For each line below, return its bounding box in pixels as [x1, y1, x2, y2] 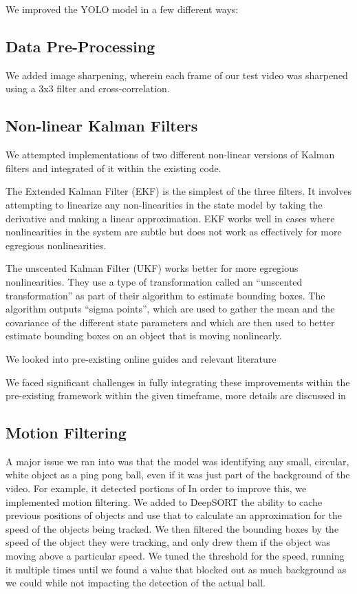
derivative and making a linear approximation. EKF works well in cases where [6, 211, 335, 225]
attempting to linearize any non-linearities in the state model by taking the [6, 197, 323, 211]
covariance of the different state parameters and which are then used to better [6, 315, 335, 329]
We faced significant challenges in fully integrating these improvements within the [6, 374, 350, 389]
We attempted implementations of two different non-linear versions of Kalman [6, 147, 335, 162]
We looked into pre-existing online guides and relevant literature [6, 351, 277, 365]
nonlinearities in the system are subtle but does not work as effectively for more [6, 224, 342, 239]
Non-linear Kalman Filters [6, 115, 198, 136]
